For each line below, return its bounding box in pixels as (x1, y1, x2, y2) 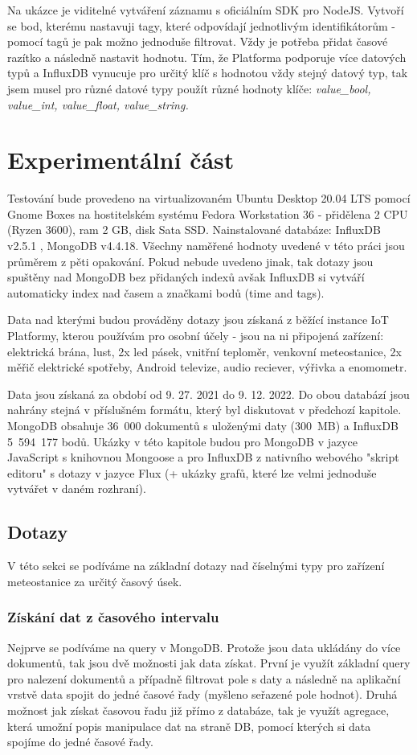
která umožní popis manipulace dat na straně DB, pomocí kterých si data (7, 717, 371, 734)
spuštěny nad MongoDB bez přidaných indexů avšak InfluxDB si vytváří (7, 269, 365, 285)
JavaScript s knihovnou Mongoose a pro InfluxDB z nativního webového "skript (7, 449, 399, 466)
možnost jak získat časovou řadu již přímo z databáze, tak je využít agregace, (7, 701, 390, 718)
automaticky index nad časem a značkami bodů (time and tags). (7, 284, 325, 301)
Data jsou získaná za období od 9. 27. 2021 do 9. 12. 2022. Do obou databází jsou (7, 385, 410, 402)
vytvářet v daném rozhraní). (7, 480, 146, 497)
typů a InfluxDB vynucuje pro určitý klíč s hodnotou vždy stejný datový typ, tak (7, 64, 408, 81)
